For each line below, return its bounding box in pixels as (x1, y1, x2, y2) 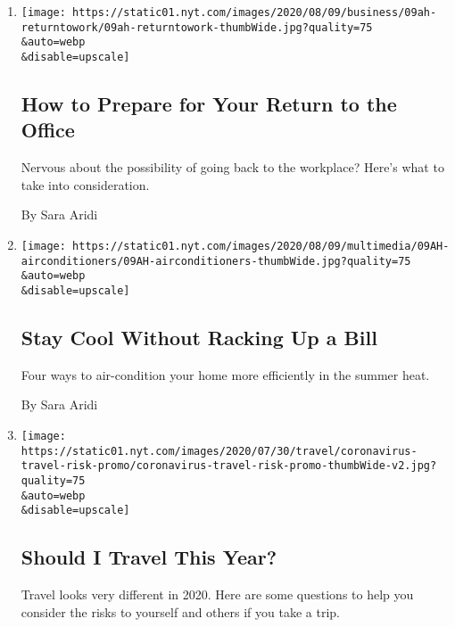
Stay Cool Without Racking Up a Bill (21, 324, 377, 351)
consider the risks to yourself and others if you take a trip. (21, 602, 340, 621)
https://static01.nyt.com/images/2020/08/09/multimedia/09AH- (72, 240, 450, 252)
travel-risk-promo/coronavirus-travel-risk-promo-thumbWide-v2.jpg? (21, 459, 437, 473)
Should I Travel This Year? (21, 543, 277, 571)
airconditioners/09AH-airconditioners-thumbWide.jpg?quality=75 (21, 254, 411, 268)
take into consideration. (21, 175, 150, 194)
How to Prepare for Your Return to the (21, 90, 397, 118)
